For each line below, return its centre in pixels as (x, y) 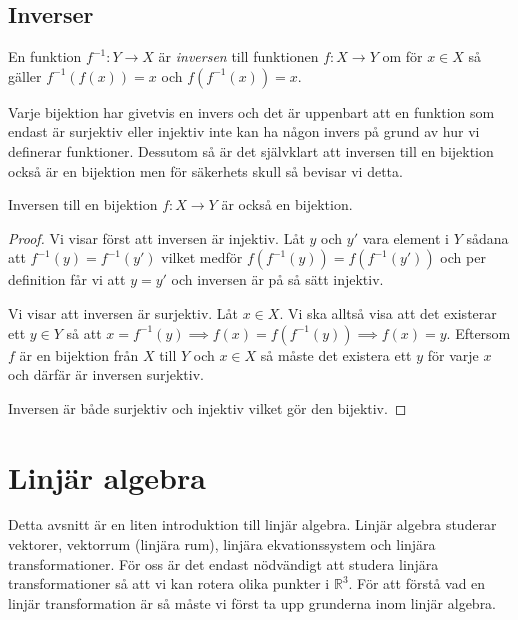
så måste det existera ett (336, 354)
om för (402, 56)
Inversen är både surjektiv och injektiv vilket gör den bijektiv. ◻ (207, 407)
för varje (453, 354)
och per (463, 257)
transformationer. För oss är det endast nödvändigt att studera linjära (223, 563)
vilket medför (202, 257)
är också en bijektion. (287, 204)
